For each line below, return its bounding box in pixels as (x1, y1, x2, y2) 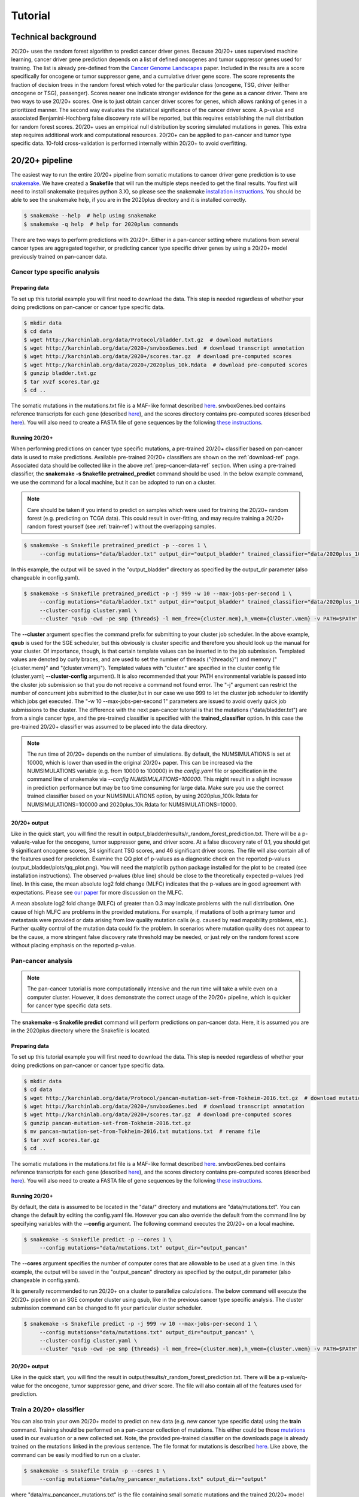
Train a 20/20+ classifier (11, 1405, 85, 1413)
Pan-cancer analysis (11, 956, 73, 965)
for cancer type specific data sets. (27, 1002, 112, 1009)
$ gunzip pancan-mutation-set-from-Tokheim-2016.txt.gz (23, 1120, 191, 1126)
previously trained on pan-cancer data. (11, 253, 108, 260)
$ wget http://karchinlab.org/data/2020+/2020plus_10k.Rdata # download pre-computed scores (23, 361, 308, 368)
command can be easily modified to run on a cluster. (11, 1451, 141, 1458)
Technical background (11, 32, 97, 42)
